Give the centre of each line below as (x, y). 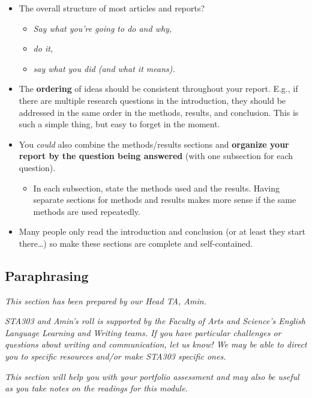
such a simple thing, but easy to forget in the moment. (119, 124)
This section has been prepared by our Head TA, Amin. (106, 300)
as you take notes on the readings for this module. (96, 388)
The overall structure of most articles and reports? (112, 8)
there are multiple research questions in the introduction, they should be (152, 100)
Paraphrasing (47, 275)
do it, (43, 48)
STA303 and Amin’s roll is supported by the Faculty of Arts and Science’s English (155, 321)
